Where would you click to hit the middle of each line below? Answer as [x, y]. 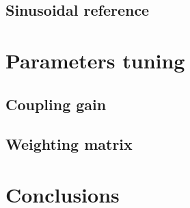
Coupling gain [56, 104]
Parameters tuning [95, 60]
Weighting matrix [69, 144]
